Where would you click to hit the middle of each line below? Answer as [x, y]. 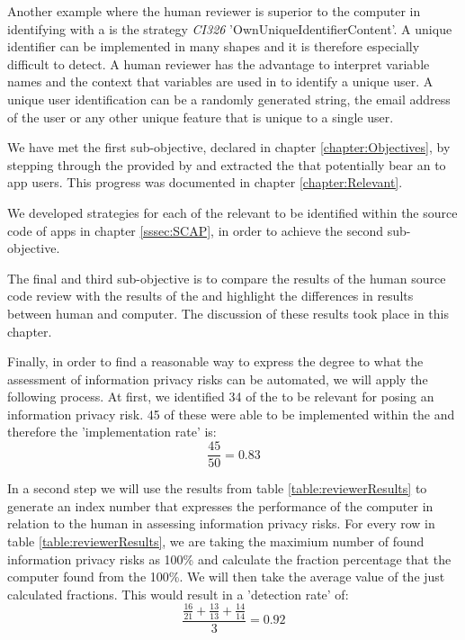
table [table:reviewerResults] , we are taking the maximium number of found [216, 541]
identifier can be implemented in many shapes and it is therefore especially [214, 46]
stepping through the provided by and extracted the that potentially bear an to [227, 164]
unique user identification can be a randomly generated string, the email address [229, 99]
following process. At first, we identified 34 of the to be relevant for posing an [221, 397]
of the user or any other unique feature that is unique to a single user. [201, 117]
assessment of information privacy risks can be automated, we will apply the [218, 379]
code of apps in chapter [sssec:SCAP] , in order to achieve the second [195, 230]
